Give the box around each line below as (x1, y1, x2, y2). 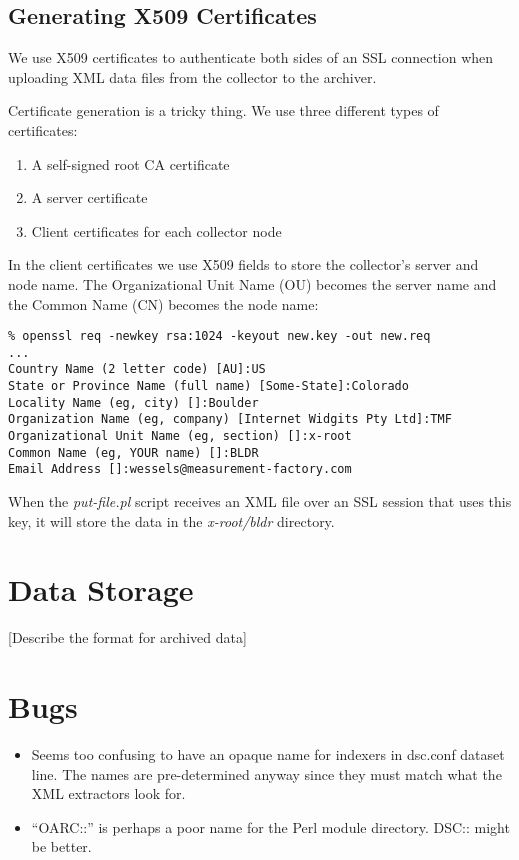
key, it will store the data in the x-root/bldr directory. (8, 510, 335, 531)
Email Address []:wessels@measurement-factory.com (8, 462, 352, 477)
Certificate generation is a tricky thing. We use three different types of (8, 100, 439, 121)
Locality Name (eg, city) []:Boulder (8, 395, 259, 410)
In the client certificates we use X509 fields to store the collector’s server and (8, 254, 479, 275)
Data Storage (8, 569, 194, 610)
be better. (31, 836, 92, 857)
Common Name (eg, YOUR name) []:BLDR (8, 445, 259, 460)
